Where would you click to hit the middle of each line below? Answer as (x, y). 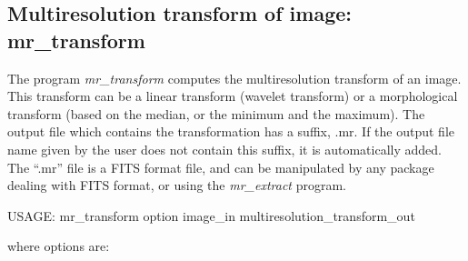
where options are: (59, 246)
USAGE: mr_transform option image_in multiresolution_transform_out (211, 215)
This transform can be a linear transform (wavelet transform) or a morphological (233, 96)
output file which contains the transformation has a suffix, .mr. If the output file (231, 131)
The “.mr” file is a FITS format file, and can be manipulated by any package (221, 167)
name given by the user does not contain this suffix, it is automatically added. (224, 149)
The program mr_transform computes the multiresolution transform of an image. (234, 78)
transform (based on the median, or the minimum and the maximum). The (216, 113)
